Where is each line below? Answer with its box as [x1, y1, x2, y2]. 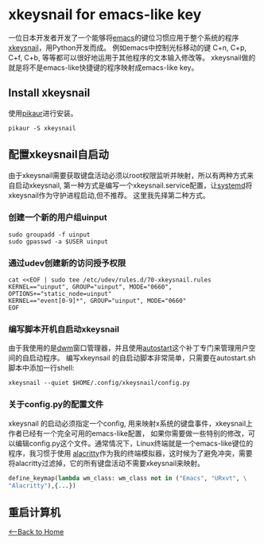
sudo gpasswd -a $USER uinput [8, 237, 109, 246]
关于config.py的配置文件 [8, 399, 104, 410]
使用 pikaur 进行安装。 [8, 108, 78, 118]
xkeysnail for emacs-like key [8, 6, 202, 24]
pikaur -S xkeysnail [8, 124, 77, 132]
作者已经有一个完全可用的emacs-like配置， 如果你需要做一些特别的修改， [8, 428, 249, 438]
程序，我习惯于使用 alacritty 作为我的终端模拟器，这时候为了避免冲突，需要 [8, 448, 253, 458]
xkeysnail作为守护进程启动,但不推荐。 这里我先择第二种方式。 [8, 190, 211, 200]
